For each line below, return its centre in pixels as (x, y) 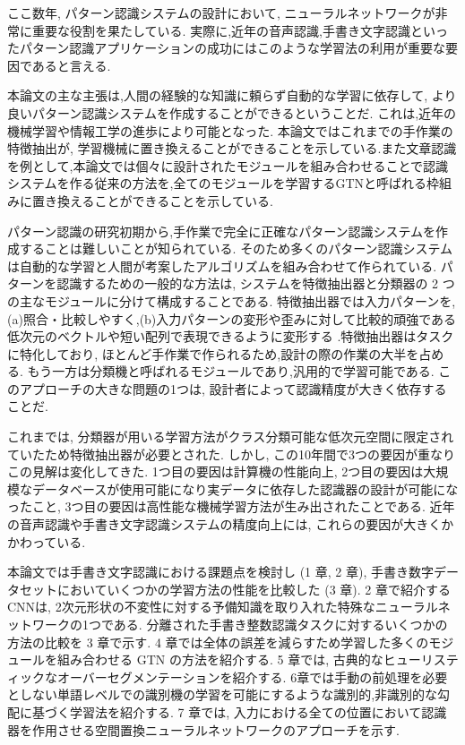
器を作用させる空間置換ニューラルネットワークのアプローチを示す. (203, 729)
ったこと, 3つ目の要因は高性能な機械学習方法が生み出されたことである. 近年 (231, 506)
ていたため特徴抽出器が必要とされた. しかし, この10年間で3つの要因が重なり (232, 454)
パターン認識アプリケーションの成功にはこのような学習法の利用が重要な (232, 48)
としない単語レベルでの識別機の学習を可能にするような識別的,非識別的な (223, 694)
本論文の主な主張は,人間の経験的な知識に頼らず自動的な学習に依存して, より (232, 95)
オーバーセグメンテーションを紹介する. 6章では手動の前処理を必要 (252, 676)
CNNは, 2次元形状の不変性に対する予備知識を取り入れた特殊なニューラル (223, 607)
